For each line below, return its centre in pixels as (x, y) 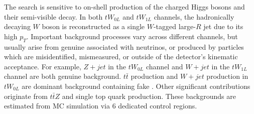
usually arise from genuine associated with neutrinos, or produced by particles (124, 46)
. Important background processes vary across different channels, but (132, 36)
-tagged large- (174, 26)
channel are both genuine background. (63, 76)
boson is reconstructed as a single (93, 26)
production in (227, 76)
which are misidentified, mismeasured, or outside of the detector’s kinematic (121, 56)
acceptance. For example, (43, 66)
